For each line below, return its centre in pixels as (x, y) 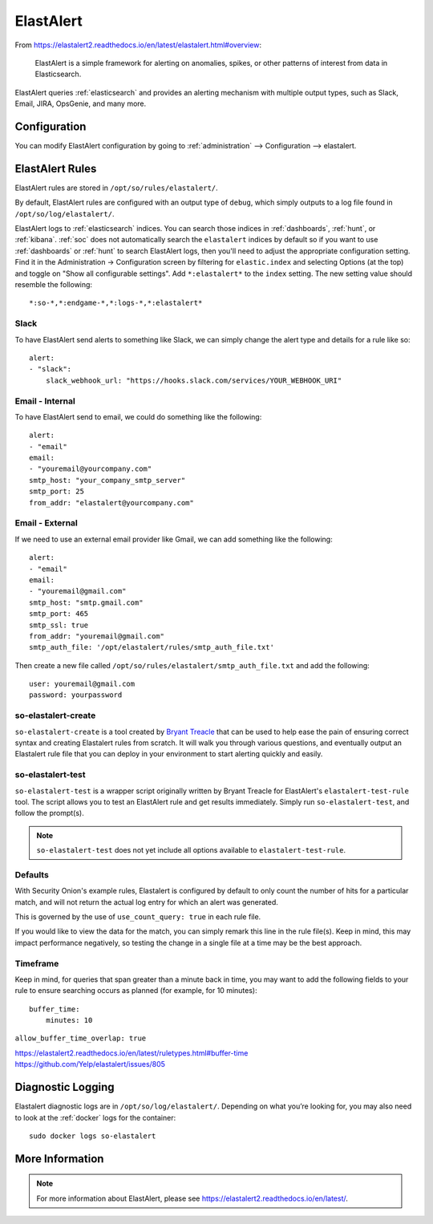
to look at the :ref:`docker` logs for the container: (95, 1117)
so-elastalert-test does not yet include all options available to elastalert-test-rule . (191, 850)
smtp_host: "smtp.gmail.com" (86, 602)
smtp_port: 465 (59, 614)
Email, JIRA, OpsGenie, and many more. (81, 103)
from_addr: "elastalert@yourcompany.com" (111, 503)
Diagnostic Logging (65, 1087)
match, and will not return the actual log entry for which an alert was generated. (146, 902)
